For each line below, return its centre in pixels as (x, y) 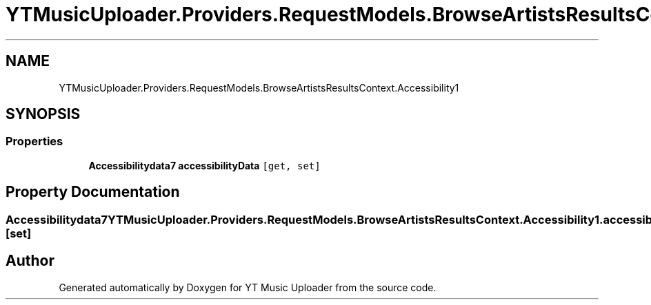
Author (30, 261)
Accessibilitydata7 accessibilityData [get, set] (204, 165)
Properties (34, 141)
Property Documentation (93, 192)
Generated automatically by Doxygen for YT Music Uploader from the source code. (248, 287)
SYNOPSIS (43, 114)
